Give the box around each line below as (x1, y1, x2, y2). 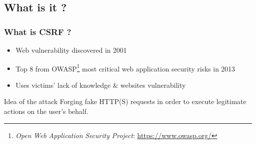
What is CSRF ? (4, 25, 71, 37)
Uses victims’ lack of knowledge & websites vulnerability (15, 79, 186, 90)
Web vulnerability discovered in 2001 (15, 45, 127, 55)
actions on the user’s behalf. (4, 106, 89, 116)
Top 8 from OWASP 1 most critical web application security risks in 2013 (15, 62, 235, 73)
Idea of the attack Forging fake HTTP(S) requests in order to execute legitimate (4, 96, 247, 107)
